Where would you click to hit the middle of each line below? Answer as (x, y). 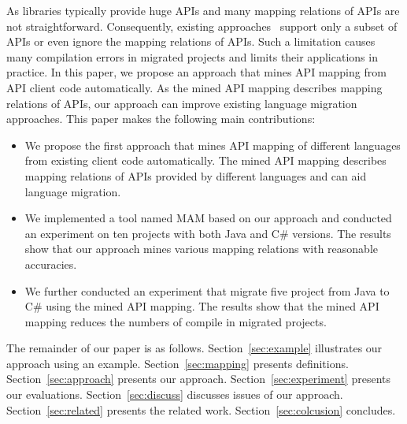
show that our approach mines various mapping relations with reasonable (202, 249)
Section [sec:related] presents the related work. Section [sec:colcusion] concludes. (201, 409)
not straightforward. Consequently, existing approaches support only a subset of (202, 26)
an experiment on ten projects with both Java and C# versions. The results (208, 233)
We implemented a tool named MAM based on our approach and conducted (208, 218)
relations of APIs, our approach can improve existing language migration (182, 103)
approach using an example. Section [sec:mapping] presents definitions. (178, 363)
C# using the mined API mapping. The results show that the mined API (202, 306)
